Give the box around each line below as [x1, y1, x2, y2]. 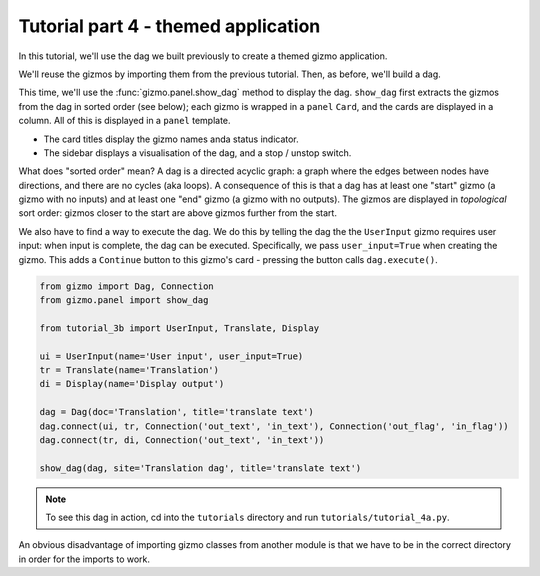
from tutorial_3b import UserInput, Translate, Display [39, 322, 320, 334]
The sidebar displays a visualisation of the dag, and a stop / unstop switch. [43, 146, 352, 159]
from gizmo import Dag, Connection [39, 280, 214, 292]
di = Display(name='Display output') [39, 378, 225, 390]
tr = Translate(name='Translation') [39, 364, 220, 375]
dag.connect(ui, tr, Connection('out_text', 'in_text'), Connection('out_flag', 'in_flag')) [39, 420, 509, 432]
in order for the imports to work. [18, 553, 150, 565]
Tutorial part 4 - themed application [18, 15, 321, 37]
